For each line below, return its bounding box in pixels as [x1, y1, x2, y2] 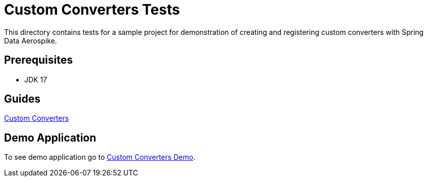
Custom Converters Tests [4, 1, 180, 18]
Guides [4, 93, 41, 106]
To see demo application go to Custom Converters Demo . [4, 153, 196, 162]
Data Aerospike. [4, 36, 57, 45]
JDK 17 [24, 75, 48, 84]
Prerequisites [4, 54, 73, 67]
